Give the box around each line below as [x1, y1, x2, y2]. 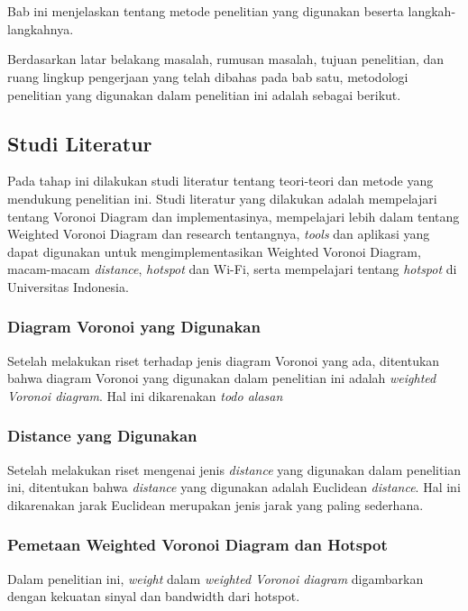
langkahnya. [7, 19, 74, 38]
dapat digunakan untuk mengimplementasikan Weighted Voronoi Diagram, [7, 242, 421, 260]
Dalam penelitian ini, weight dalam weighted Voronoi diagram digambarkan [7, 569, 424, 588]
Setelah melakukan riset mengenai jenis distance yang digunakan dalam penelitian [7, 460, 462, 479]
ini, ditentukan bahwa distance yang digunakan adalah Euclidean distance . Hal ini [7, 478, 461, 497]
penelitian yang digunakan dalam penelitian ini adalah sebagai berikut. [7, 85, 401, 104]
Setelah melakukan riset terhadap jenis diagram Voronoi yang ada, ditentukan [7, 351, 440, 369]
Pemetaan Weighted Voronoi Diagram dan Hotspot [7, 533, 388, 556]
